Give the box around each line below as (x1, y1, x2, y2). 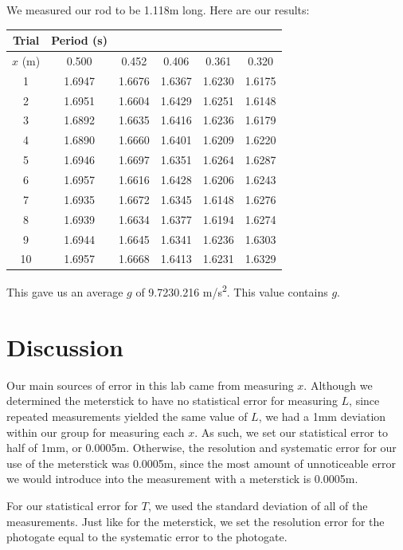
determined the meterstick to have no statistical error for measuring (6, 392, 338, 409)
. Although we (303, 376, 373, 393)
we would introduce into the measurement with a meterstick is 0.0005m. (6, 470, 358, 487)
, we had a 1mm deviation (258, 408, 386, 425)
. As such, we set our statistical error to (194, 423, 388, 440)
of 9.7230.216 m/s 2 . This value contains (135, 281, 328, 301)
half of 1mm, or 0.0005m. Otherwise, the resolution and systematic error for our (6, 439, 397, 456)
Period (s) (51, 32, 108, 49)
